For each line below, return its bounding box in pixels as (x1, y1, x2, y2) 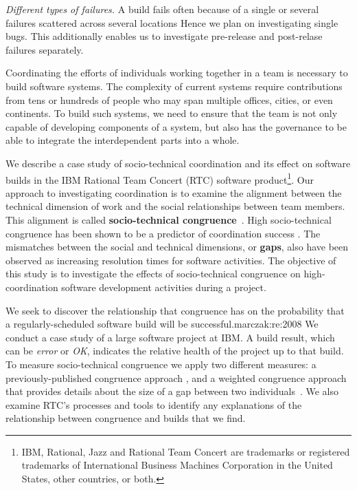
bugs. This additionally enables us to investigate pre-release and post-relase (5, 29, 323, 43)
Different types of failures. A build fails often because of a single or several (5, 2, 319, 16)
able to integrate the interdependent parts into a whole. (5, 133, 240, 147)
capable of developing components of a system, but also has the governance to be (5, 119, 347, 134)
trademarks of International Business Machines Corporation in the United (21, 458, 333, 472)
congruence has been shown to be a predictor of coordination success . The (5, 226, 321, 240)
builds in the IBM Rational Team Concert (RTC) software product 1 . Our (5, 170, 314, 187)
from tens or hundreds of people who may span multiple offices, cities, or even (5, 92, 333, 107)
